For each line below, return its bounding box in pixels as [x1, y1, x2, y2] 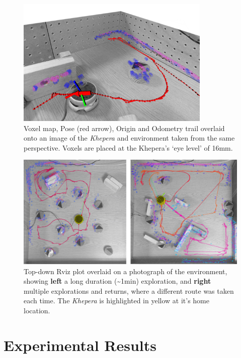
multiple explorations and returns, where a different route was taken [24, 285, 234, 296]
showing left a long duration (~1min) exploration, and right [24, 276, 211, 286]
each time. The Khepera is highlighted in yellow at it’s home [24, 295, 209, 306]
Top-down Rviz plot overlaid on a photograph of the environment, [24, 266, 227, 276]
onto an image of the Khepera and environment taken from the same [24, 133, 235, 143]
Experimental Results [4, 334, 156, 355]
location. [24, 305, 50, 315]
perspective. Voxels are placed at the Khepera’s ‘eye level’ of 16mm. [24, 142, 233, 153]
